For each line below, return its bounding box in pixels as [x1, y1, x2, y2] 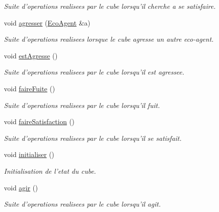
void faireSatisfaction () [4, 116, 75, 127]
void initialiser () [4, 149, 54, 159]
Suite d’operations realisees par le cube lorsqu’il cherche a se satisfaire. [4, 1, 216, 11]
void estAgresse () [4, 50, 58, 60]
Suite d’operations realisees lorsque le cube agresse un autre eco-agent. [4, 34, 214, 44]
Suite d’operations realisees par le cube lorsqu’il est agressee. [4, 67, 185, 77]
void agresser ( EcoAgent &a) [4, 17, 91, 27]
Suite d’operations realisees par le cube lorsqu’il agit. [4, 199, 161, 209]
